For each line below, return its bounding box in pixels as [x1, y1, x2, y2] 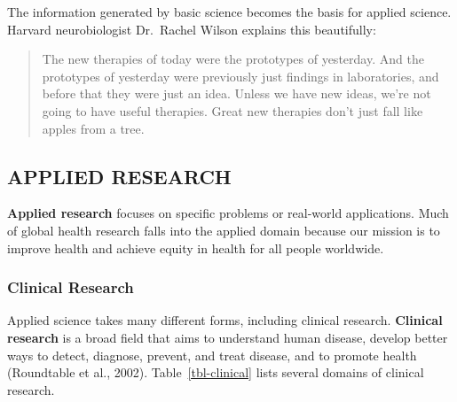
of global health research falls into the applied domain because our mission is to [7, 220, 440, 239]
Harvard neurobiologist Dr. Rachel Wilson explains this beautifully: [7, 19, 376, 38]
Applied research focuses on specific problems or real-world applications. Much [7, 204, 449, 222]
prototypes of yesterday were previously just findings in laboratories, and [42, 66, 439, 85]
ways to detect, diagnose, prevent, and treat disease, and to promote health [7, 345, 417, 364]
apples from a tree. [42, 119, 145, 137]
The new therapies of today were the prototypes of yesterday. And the [42, 50, 424, 68]
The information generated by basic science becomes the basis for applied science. [7, 3, 452, 20]
